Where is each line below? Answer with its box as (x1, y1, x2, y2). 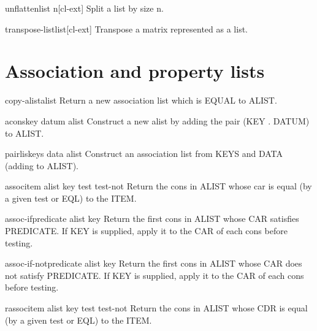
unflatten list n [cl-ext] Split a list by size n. (5, 2, 164, 14)
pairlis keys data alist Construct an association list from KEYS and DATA (5, 147, 283, 160)
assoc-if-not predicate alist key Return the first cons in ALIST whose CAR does (5, 257, 302, 270)
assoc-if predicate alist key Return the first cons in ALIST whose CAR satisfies (5, 212, 299, 225)
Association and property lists (5, 58, 265, 83)
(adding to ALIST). (5, 159, 78, 172)
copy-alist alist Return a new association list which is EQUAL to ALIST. (5, 94, 277, 107)
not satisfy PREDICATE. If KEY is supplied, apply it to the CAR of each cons (5, 268, 304, 281)
